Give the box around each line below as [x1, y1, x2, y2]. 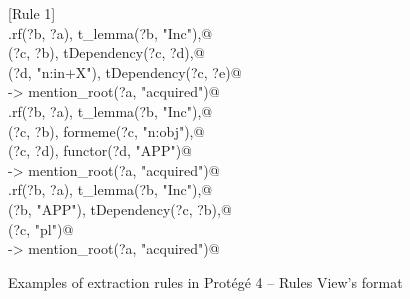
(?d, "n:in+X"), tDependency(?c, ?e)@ [8, 61, 242, 82]
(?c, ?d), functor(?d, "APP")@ [8, 140, 192, 161]
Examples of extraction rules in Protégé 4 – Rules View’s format [8, 271, 403, 292]
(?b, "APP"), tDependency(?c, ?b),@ [8, 198, 232, 219]
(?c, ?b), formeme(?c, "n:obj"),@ [8, 120, 205, 141]
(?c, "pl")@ [8, 218, 74, 239]
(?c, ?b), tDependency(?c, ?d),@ [8, 42, 205, 63]
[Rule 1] [8, 3, 56, 23]
